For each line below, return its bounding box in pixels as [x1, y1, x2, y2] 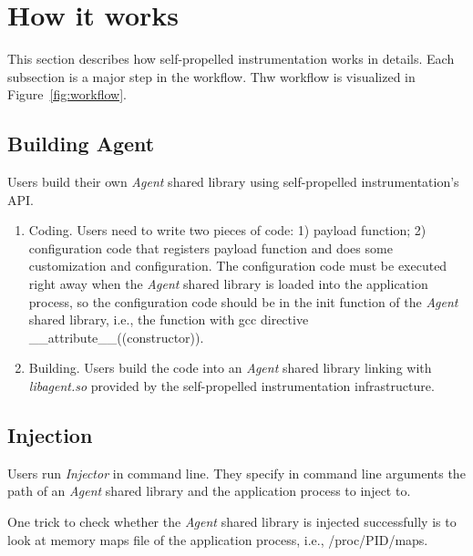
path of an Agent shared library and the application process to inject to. [7, 481, 411, 500]
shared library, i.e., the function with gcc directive [28, 310, 309, 329]
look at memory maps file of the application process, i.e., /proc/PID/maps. [7, 530, 428, 549]
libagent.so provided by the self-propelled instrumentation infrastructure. [28, 376, 435, 396]
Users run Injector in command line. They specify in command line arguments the [7, 463, 466, 482]
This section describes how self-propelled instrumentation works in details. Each [7, 49, 455, 68]
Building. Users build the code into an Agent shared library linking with [28, 358, 432, 377]
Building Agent [7, 129, 155, 158]
